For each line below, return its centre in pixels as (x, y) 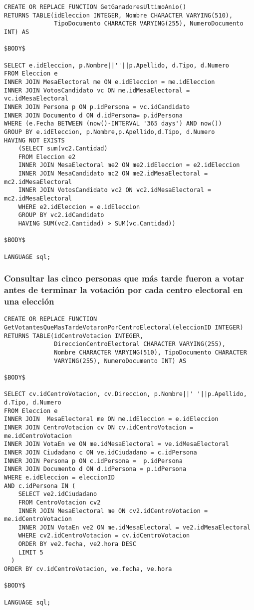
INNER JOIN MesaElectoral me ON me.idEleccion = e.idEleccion (111, 419)
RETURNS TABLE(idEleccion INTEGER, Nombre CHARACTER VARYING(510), (119, 15)
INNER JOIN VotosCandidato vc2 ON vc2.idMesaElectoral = (115, 190)
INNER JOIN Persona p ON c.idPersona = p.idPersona (93, 461)
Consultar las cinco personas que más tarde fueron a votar (124, 278)
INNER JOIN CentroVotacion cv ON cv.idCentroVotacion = (99, 427)
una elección (29, 301)
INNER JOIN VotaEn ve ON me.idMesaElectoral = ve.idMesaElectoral (117, 444)
